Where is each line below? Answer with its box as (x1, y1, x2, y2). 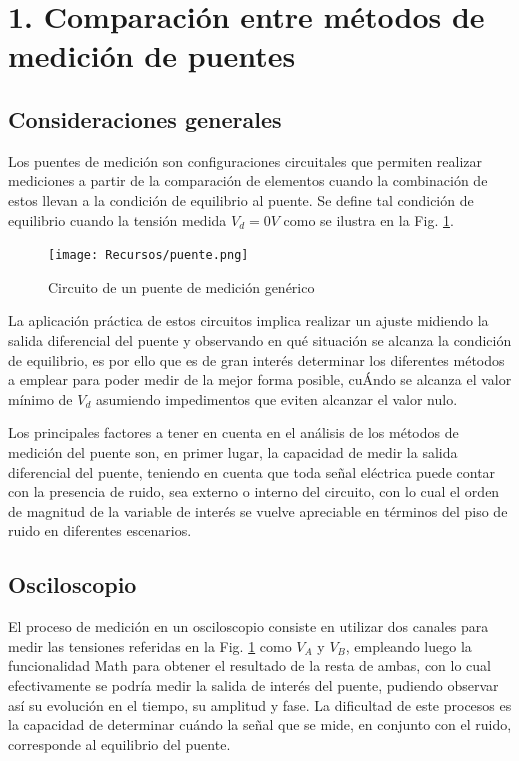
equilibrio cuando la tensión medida (8, 209, 227, 230)
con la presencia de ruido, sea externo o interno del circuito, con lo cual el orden (8, 481, 500, 502)
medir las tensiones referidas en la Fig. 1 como (8, 635, 292, 656)
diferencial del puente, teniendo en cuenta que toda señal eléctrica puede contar (8, 461, 496, 482)
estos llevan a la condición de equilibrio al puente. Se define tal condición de (8, 189, 474, 210)
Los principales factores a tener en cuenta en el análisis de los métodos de (8, 422, 459, 443)
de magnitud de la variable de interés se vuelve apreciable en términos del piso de (8, 500, 508, 521)
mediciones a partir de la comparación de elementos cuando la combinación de (8, 170, 488, 191)
